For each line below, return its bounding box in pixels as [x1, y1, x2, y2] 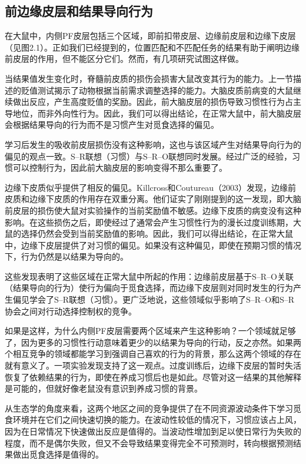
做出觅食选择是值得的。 [12, 448, 104, 460]
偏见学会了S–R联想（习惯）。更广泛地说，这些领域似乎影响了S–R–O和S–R [12, 293, 295, 306]
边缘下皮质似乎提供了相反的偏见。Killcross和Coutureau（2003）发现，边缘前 [5, 181, 296, 193]
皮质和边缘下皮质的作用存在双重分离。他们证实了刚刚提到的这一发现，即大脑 [5, 193, 301, 205]
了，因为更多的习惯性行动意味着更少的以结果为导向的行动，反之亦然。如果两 [5, 336, 301, 348]
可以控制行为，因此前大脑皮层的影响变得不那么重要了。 [12, 161, 227, 174]
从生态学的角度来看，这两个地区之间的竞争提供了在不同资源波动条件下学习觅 [5, 402, 301, 414]
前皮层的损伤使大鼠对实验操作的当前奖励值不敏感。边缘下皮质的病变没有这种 [5, 204, 301, 216]
